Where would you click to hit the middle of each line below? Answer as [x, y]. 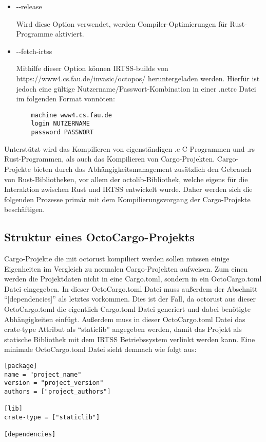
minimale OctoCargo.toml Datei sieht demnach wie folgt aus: [100, 349]
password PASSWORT [62, 132]
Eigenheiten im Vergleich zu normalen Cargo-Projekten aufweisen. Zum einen [126, 268]
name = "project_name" [43, 374]
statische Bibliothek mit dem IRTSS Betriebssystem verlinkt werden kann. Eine [130, 339]
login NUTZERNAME [60, 124]
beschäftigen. [25, 209]
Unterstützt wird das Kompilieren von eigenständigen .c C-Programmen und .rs [130, 148]
